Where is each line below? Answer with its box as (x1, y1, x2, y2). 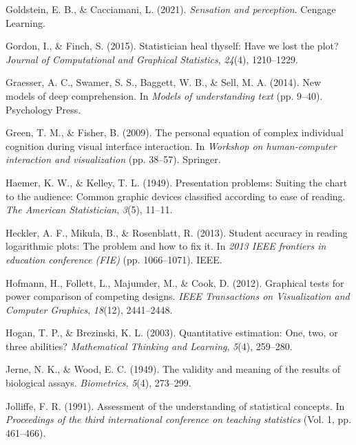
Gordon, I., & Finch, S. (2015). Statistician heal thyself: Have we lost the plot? (6, 39, 339, 53)
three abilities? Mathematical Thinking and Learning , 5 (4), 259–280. (6, 338, 293, 353)
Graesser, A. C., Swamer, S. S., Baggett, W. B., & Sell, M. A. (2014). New (6, 75, 322, 89)
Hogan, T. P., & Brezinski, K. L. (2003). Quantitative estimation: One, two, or (6, 325, 338, 340)
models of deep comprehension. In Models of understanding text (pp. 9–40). (6, 88, 323, 102)
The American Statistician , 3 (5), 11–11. (6, 202, 173, 217)
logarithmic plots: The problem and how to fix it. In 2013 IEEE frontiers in (6, 239, 326, 253)
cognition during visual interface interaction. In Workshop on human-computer (6, 138, 337, 153)
